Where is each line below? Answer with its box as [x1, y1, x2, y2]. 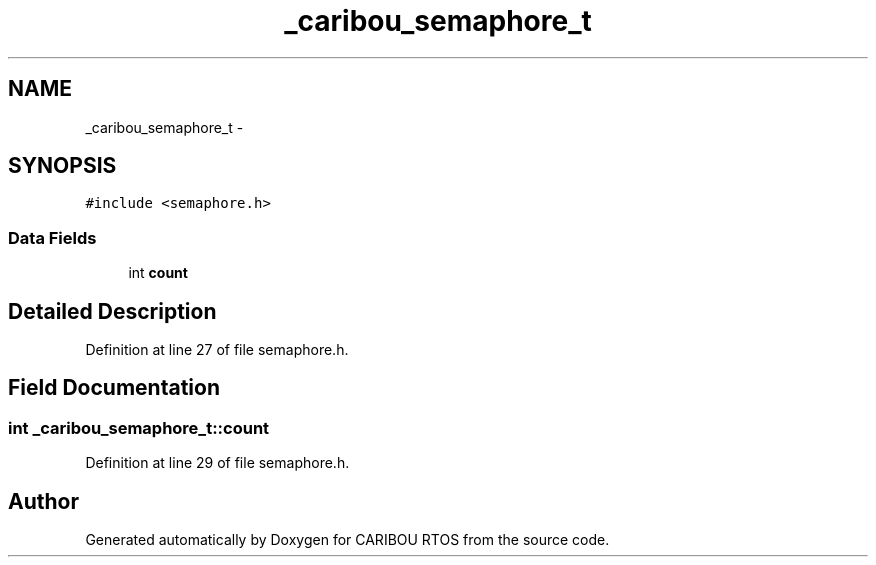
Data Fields [8, 227, 97, 248]
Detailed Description [8, 298, 217, 324]
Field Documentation [8, 375, 220, 401]
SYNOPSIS [8, 153, 117, 179]
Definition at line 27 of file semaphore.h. [85, 341, 349, 359]
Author [8, 488, 79, 514]
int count [128, 264, 188, 282]
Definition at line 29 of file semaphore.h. [85, 454, 350, 472]
